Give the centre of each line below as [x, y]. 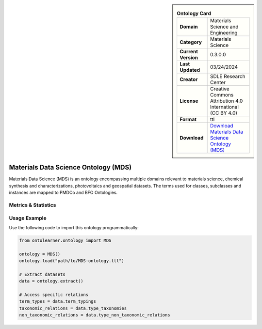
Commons [222, 95]
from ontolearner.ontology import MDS [65, 240]
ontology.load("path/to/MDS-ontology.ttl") [72, 261]
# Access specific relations [54, 295]
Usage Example [28, 218]
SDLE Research [228, 77]
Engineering [224, 33]
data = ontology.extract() [51, 281]
